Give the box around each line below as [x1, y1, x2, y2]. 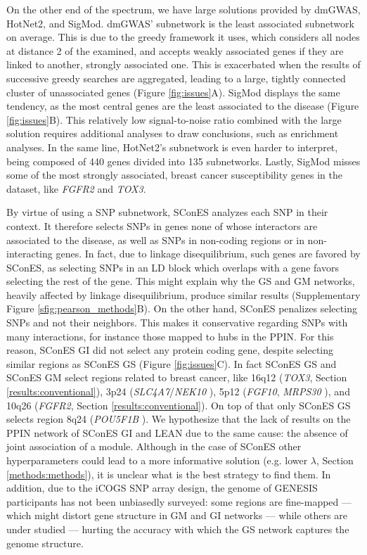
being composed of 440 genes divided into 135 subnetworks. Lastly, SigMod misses [6, 153, 361, 168]
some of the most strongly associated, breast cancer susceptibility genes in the [6, 167, 342, 182]
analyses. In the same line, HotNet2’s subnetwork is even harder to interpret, [6, 139, 338, 154]
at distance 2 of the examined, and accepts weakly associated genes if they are [6, 43, 344, 58]
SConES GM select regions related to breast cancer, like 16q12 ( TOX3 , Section [6, 370, 347, 385]
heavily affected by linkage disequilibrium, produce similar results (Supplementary [6, 287, 361, 302]
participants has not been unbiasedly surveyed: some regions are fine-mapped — [6, 494, 352, 509]
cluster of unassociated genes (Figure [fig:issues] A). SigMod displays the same [6, 84, 340, 99]
